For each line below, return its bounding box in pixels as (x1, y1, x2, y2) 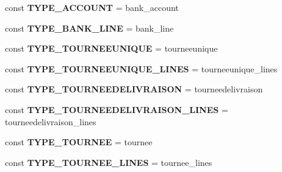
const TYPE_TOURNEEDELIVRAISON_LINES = (5, 103, 228, 115)
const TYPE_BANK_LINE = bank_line (5, 21, 174, 34)
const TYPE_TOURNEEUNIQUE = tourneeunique (5, 42, 218, 55)
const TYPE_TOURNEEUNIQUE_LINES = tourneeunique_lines (5, 62, 278, 75)
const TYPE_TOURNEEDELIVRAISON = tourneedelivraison (5, 83, 263, 95)
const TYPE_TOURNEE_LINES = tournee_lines (5, 156, 212, 168)
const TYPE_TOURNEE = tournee (5, 136, 153, 148)
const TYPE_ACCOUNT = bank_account (5, 1, 179, 13)
